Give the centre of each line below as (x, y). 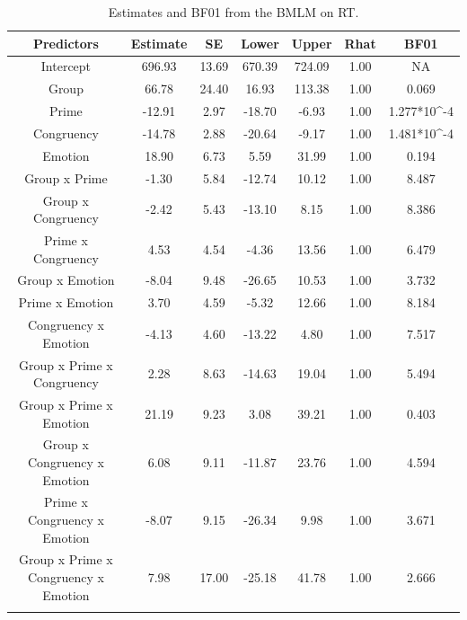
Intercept (66, 66)
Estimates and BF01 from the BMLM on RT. (233, 12)
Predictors (66, 43)
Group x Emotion (66, 280)
